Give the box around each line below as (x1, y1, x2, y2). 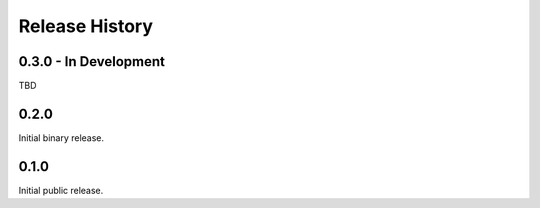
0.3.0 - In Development (18, 53, 165, 70)
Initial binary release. (18, 131, 105, 144)
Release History (18, 15, 154, 37)
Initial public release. (18, 184, 104, 196)
